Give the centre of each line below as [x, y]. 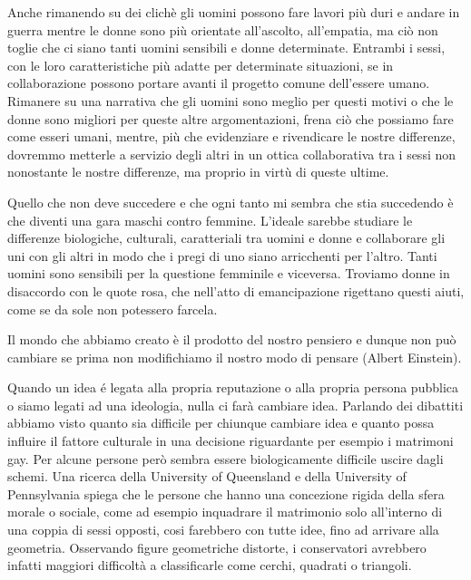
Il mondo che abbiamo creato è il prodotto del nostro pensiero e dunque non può [232, 339]
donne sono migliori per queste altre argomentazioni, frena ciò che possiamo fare [231, 118]
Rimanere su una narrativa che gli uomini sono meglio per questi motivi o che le [231, 100]
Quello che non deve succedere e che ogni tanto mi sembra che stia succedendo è [231, 202]
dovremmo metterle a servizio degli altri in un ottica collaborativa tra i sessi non [232, 154]
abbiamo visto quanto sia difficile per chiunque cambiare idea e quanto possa [221, 423]
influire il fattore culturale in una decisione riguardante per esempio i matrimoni [231, 441]
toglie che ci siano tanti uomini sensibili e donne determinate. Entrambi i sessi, [226, 48]
